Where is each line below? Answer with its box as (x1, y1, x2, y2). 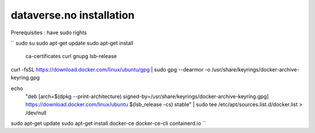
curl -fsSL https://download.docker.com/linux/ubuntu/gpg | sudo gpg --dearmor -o (10, 66, 211, 73)
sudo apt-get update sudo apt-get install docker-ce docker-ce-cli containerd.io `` (10, 120, 206, 127)
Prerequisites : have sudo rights (10, 29, 87, 36)
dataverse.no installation (10, 9, 135, 21)
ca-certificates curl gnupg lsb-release (25, 53, 117, 60)
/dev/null (25, 109, 47, 116)
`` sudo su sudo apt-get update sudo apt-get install (10, 39, 134, 46)
